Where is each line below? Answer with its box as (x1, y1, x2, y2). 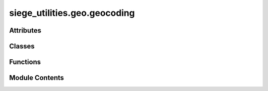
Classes (9, 42, 35, 50)
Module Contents (9, 74, 64, 82)
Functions (9, 58, 41, 66)
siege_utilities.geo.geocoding (9, 7, 135, 18)
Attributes (9, 26, 42, 35)
